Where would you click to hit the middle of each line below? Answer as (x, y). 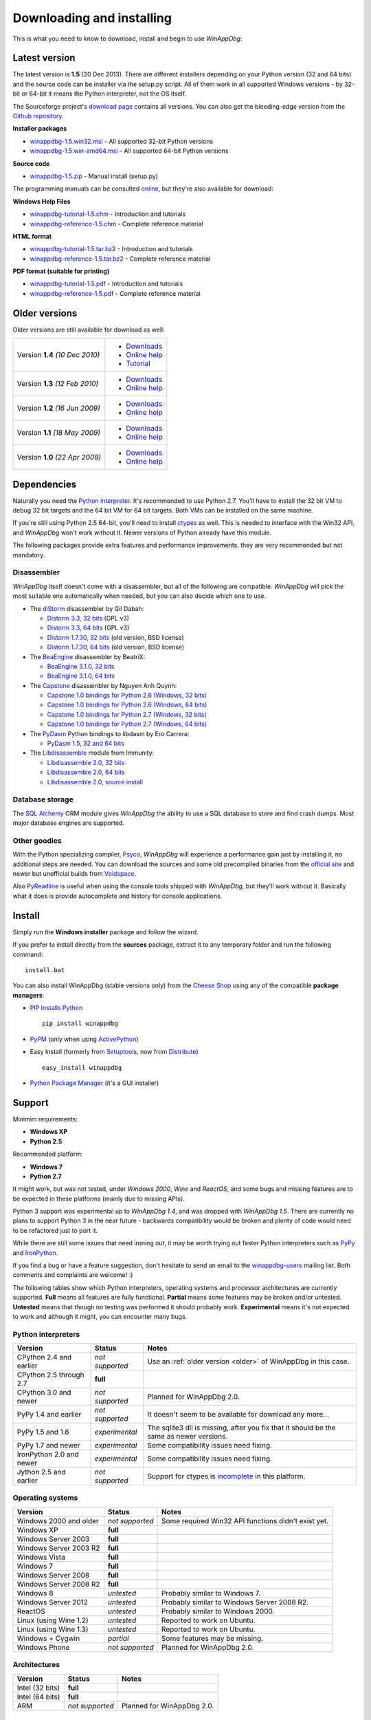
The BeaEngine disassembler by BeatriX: (88, 656)
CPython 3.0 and (44, 1393)
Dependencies (45, 484)
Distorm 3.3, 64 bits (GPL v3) (88, 628)
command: (28, 954)
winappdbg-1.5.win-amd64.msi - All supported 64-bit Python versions (129, 151)
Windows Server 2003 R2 (58, 1548)
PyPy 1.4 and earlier (49, 1415)
